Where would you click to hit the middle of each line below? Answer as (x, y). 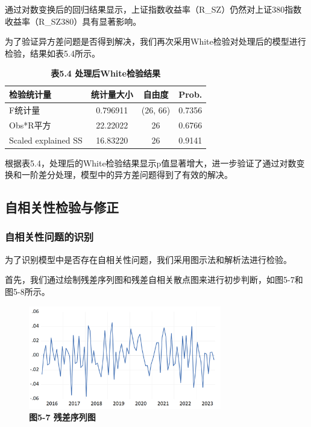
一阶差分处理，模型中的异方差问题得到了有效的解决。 (127, 175)
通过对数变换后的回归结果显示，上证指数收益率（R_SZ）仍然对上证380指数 (153, 9)
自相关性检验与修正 (62, 207)
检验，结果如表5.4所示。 (52, 53)
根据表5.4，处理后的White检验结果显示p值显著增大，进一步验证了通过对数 (151, 163)
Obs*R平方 (30, 125)
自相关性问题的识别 (49, 237)
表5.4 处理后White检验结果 (105, 73)
